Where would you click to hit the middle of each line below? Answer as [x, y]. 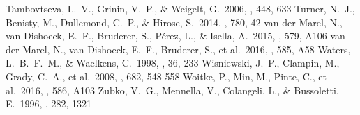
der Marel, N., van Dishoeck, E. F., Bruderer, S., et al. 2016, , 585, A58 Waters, [178, 49]
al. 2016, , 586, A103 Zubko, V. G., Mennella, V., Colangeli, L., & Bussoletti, [172, 90]
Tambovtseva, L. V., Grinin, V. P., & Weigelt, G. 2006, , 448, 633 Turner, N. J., [180, 8]
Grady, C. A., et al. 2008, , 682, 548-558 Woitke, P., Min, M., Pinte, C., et [166, 76]
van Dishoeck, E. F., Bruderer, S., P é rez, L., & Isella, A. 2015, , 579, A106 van [175, 36]
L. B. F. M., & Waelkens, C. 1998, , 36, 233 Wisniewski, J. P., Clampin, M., [173, 63]
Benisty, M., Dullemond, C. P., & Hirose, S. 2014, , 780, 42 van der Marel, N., [174, 22]
